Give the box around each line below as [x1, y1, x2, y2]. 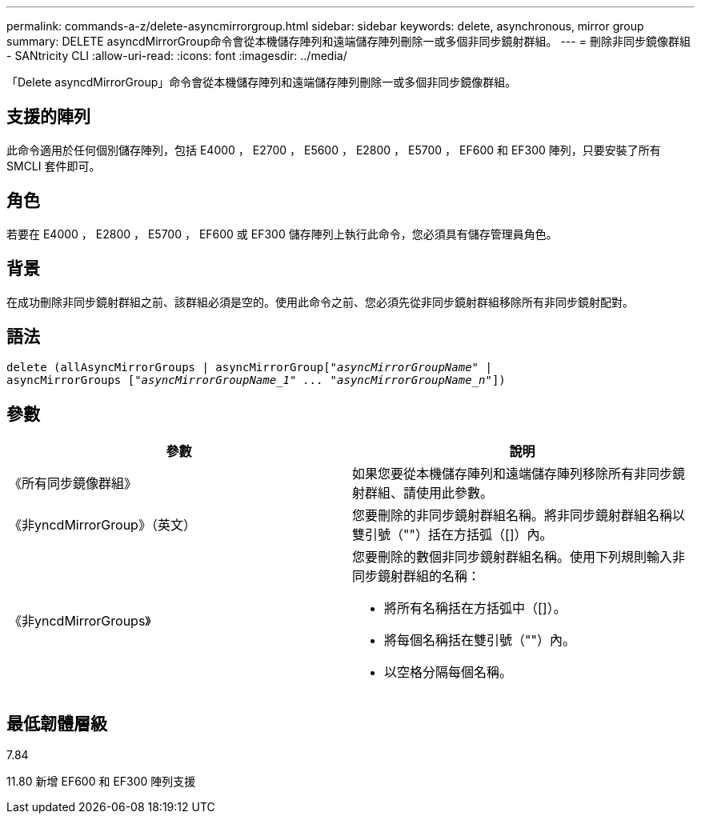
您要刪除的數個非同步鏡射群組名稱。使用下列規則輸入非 [352, 549, 686, 566]
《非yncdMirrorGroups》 [9, 613, 151, 630]
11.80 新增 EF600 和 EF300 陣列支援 [6, 774, 196, 789]
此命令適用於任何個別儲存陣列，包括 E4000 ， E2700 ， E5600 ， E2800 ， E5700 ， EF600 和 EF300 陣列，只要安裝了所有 [6, 142, 661, 157]
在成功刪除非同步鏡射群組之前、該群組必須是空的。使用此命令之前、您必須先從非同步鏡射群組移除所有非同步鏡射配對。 [6, 294, 634, 309]
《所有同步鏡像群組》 [9, 475, 138, 492]
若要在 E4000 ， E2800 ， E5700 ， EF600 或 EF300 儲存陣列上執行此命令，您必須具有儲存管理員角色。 [6, 226, 558, 241]
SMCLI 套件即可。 [6, 158, 101, 173]
